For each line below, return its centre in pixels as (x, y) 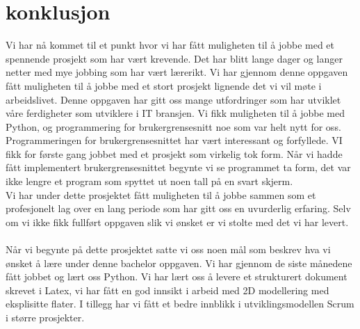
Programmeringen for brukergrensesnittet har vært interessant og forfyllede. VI (174, 140)
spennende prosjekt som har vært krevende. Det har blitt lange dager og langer (174, 58)
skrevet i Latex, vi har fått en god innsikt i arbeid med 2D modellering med (167, 290)
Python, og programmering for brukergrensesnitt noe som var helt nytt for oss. (173, 126)
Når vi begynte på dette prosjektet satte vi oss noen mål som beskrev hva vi (168, 249)
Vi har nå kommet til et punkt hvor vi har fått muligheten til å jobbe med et (170, 45)
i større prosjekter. (45, 317)
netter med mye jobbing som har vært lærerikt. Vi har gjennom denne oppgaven (177, 72)
